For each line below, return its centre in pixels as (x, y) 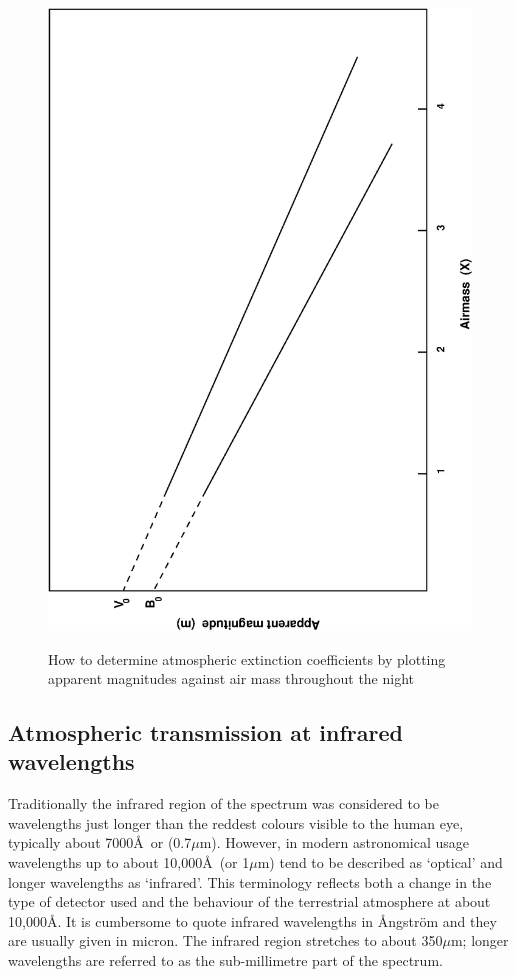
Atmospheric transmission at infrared (205, 732)
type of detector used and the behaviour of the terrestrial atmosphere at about (249, 901)
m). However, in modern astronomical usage (334, 842)
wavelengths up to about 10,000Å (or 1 (129, 862)
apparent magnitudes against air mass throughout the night (231, 678)
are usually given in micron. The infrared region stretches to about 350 (225, 940)
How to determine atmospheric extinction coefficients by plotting (247, 658)
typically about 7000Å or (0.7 (100, 842)
